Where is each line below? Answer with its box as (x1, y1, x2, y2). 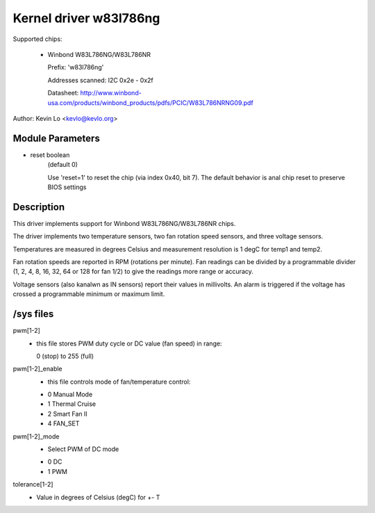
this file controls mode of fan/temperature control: (47, 377, 191, 386)
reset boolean (30, 150, 70, 159)
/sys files (12, 308, 54, 320)
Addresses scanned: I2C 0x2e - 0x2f (47, 76, 154, 84)
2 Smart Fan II (47, 409, 88, 418)
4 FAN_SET (47, 419, 80, 427)
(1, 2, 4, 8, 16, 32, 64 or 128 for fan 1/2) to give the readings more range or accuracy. (12, 268, 253, 276)
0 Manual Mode (47, 390, 93, 399)
